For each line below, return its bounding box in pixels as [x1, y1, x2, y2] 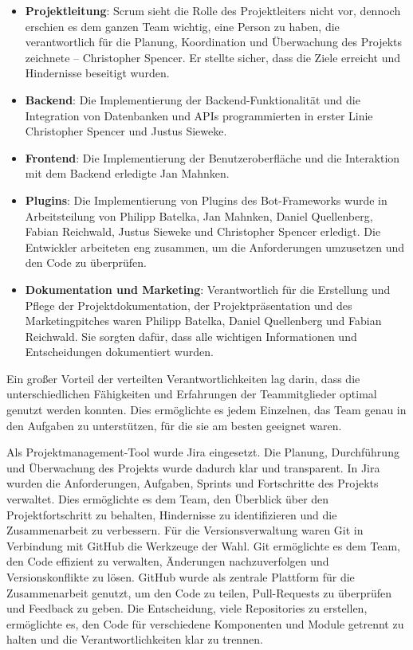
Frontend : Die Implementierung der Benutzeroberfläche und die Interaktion [25, 149, 400, 166]
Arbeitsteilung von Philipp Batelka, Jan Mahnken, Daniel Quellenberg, [25, 207, 373, 224]
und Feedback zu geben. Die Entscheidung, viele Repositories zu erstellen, [6, 600, 368, 617]
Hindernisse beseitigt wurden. [25, 65, 170, 81]
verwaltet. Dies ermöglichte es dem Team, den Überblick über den [6, 491, 329, 507]
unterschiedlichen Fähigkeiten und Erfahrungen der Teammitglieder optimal [6, 386, 377, 402]
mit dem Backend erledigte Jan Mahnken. [25, 165, 230, 182]
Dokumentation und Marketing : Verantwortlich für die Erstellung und [25, 280, 391, 297]
